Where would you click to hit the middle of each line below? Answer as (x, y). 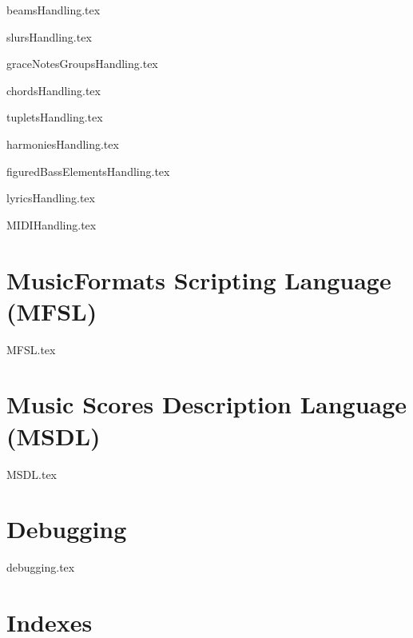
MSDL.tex (32, 474)
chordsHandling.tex (54, 90)
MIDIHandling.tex (52, 224)
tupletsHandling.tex (55, 117)
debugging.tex (41, 567)
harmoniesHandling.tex (63, 144)
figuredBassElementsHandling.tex (88, 171)
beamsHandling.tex (54, 10)
